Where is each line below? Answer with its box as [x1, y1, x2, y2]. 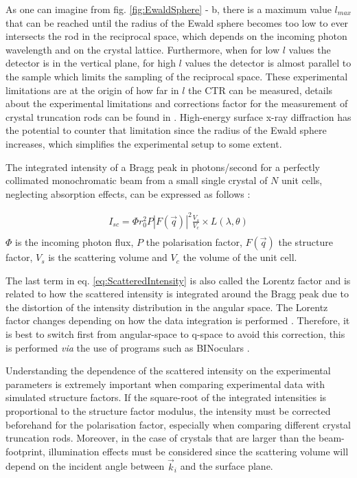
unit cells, [281, 173, 323, 187]
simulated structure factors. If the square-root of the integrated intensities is [5, 390, 327, 405]
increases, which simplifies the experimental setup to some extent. [5, 136, 282, 150]
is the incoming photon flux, [15, 235, 134, 249]
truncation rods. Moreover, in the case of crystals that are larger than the [5, 431, 316, 445]
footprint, [5, 444, 46, 458]
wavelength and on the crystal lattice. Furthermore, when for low [5, 42, 280, 56]
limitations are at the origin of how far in [5, 82, 179, 97]
